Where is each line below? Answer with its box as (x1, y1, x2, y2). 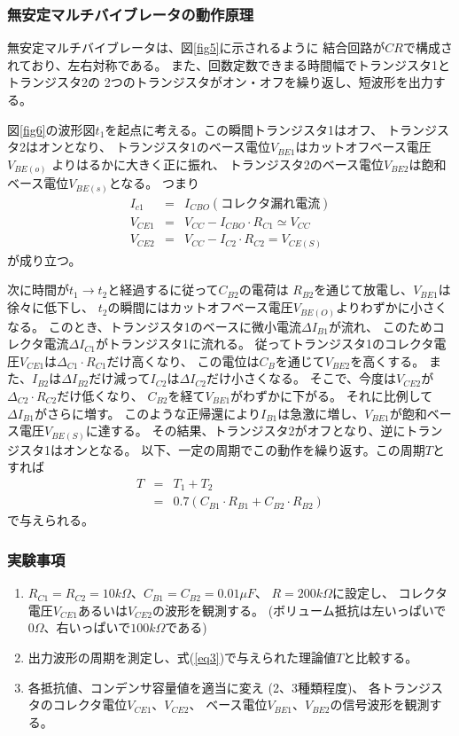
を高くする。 (350, 351, 425, 370)
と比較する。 (343, 647, 418, 666)
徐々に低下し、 (7, 298, 94, 317)
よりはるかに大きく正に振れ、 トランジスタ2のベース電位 (51, 154, 384, 173)
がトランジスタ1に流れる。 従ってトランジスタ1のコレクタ (96, 334, 434, 353)
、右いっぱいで (43, 618, 131, 637)
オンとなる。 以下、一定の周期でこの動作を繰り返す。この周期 (62, 440, 425, 458)
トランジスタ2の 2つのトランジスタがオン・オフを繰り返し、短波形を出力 (7, 73, 433, 91)
